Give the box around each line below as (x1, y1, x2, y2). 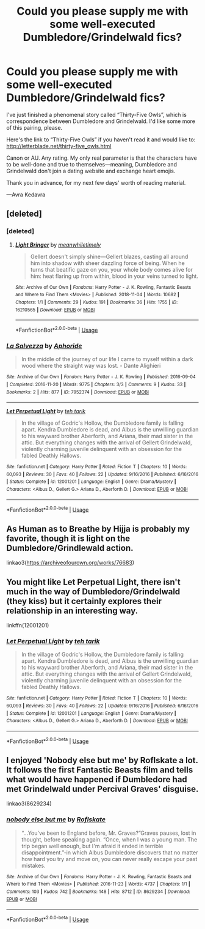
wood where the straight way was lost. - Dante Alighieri (21, 362, 161, 370)
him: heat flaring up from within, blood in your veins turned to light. (30, 272, 198, 280)
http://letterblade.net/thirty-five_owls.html (6, 142, 112, 149)
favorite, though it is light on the (6, 533, 131, 543)
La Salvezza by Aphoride (6, 341, 82, 350)
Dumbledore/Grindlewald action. (6, 543, 134, 553)
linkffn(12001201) (6, 622, 49, 629)
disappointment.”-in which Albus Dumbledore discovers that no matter (21, 849, 198, 856)
